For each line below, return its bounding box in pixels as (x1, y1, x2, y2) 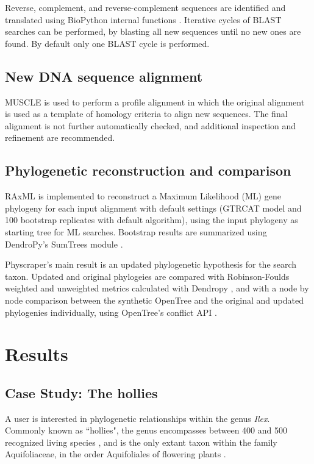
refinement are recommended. (5, 131, 115, 144)
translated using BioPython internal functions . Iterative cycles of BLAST (5, 13, 282, 26)
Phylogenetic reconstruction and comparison (5, 161, 291, 180)
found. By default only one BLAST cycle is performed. (5, 37, 210, 49)
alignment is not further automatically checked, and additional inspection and (5, 119, 296, 132)
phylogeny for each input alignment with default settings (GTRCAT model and (5, 201, 302, 214)
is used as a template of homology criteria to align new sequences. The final (5, 107, 288, 120)
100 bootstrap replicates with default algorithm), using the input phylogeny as (5, 213, 298, 226)
